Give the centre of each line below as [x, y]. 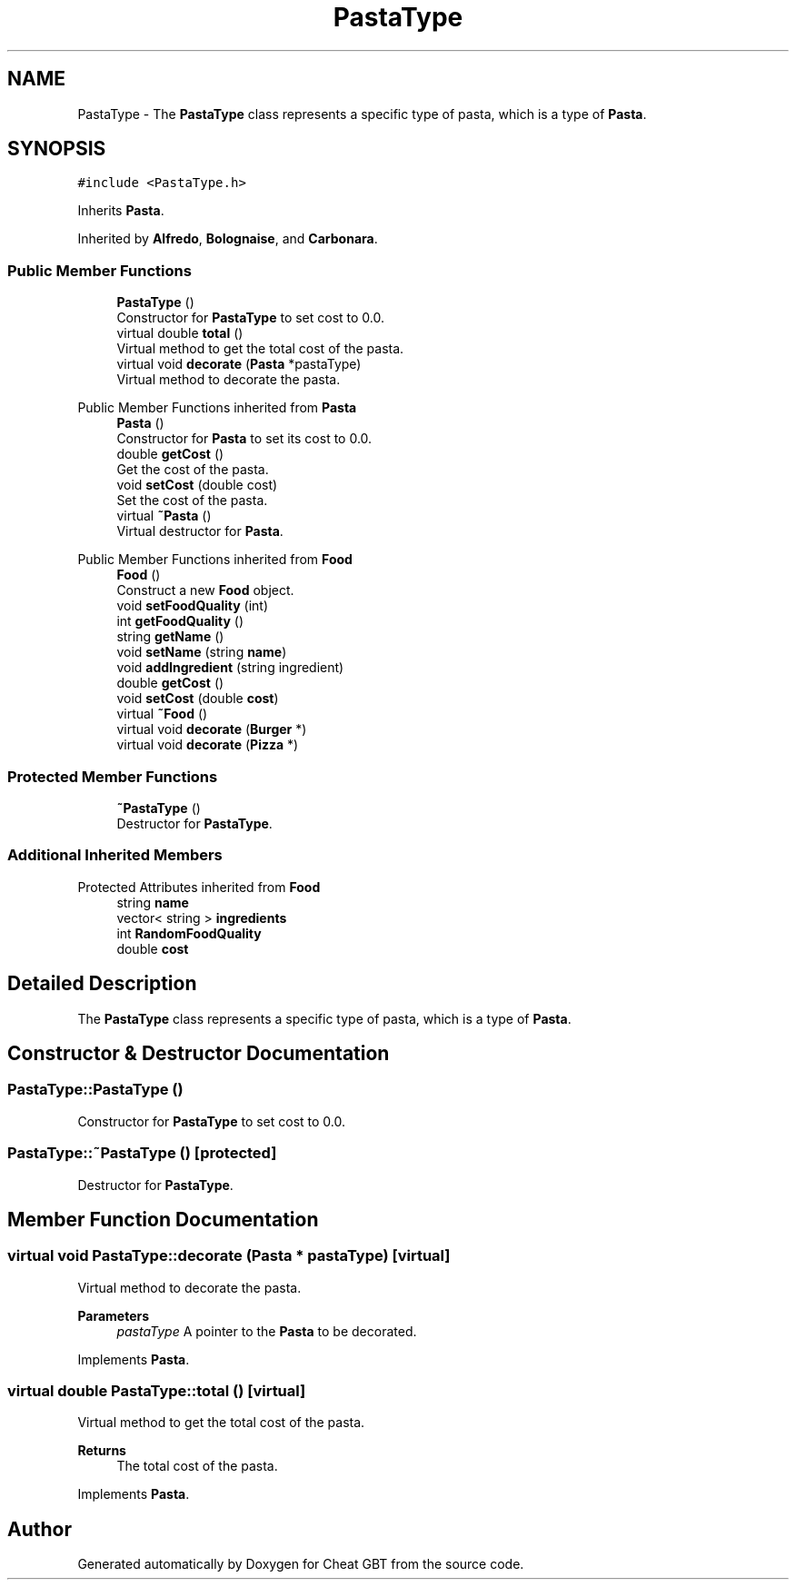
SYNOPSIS [57, 149]
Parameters [114, 1315]
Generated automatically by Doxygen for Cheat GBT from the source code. [301, 1564]
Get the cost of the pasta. [193, 470]
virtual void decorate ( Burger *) [212, 729]
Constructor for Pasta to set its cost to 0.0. [244, 439]
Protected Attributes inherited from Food [199, 887]
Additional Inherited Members [115, 855]
